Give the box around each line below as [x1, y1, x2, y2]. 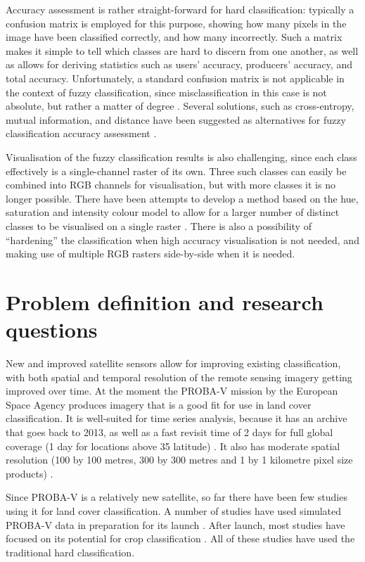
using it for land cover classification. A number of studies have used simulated [6, 503, 342, 518]
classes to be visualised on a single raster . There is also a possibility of [6, 218, 312, 233]
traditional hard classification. [6, 544, 135, 559]
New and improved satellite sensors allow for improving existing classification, [6, 356, 341, 370]
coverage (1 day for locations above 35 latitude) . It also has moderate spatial [6, 438, 340, 453]
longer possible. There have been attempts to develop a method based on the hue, [6, 191, 359, 205]
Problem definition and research [6, 287, 324, 316]
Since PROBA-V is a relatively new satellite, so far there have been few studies [6, 490, 347, 504]
